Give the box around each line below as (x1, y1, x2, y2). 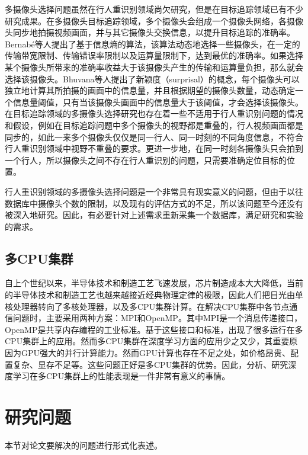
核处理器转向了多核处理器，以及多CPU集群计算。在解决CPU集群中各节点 (5, 300, 290, 312)
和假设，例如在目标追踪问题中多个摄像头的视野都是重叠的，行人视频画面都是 (5, 118, 303, 131)
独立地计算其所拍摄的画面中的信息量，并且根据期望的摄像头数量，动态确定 (5, 84, 295, 97)
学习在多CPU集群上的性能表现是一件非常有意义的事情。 (12, 370, 230, 382)
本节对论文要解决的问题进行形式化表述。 (5, 438, 162, 451)
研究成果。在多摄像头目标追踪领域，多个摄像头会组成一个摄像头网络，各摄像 (5, 14, 303, 27)
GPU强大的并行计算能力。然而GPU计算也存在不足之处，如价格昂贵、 (21, 347, 291, 359)
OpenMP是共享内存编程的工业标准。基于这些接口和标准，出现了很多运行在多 (5, 323, 303, 335)
